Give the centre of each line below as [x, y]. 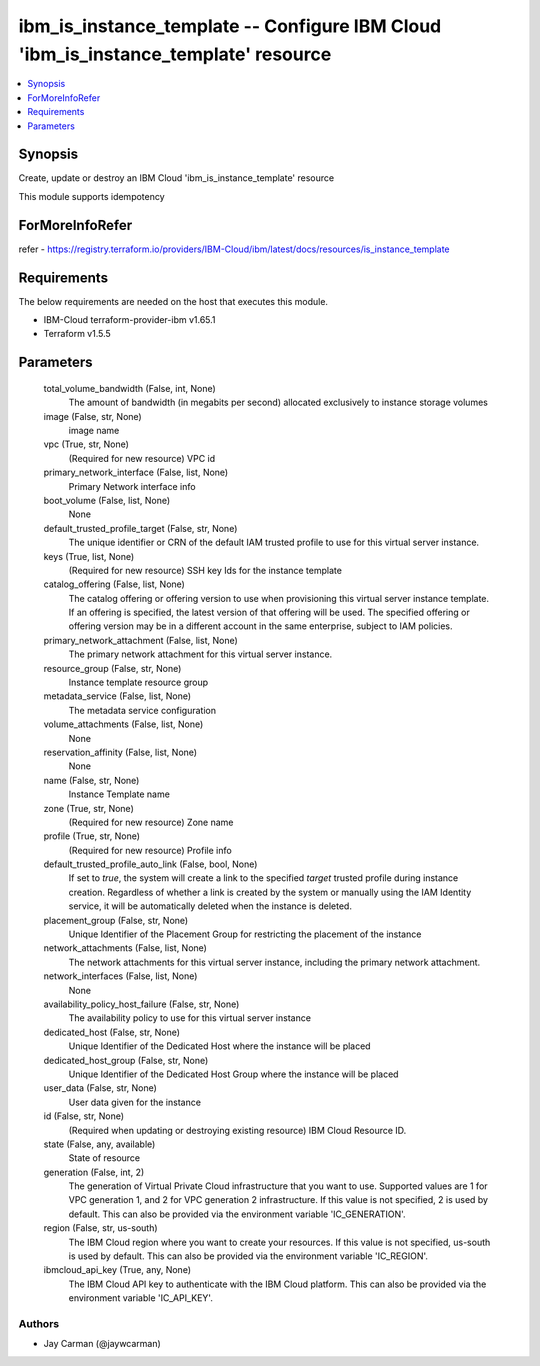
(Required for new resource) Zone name [151, 822]
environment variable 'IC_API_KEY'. [141, 1298]
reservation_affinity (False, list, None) [120, 752]
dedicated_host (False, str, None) [111, 1032]
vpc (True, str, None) [86, 444]
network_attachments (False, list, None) [125, 948]
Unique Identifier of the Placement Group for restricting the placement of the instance [245, 934]
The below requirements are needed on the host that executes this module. [173, 301]
